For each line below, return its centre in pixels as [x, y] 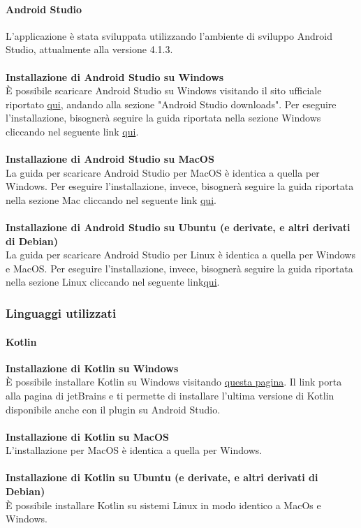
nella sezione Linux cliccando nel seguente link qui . [113, 282]
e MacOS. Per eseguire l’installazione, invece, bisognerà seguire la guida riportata [179, 268]
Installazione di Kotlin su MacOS [88, 436]
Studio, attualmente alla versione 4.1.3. [89, 49]
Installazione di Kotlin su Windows [92, 368]
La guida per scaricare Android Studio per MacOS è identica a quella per [163, 172]
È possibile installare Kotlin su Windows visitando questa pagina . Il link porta [174, 382]
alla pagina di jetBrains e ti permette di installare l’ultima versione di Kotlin [170, 395]
